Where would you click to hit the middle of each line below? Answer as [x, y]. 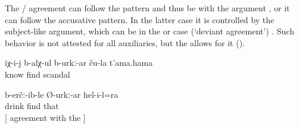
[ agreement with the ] [45, 117]
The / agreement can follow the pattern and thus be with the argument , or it [147, 8]
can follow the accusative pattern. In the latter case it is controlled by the [140, 19]
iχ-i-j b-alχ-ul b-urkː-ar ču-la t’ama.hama [79, 63]
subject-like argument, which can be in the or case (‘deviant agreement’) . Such [149, 31]
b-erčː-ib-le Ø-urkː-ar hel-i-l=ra [62, 94]
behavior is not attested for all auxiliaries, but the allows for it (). [125, 42]
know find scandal [38, 74]
